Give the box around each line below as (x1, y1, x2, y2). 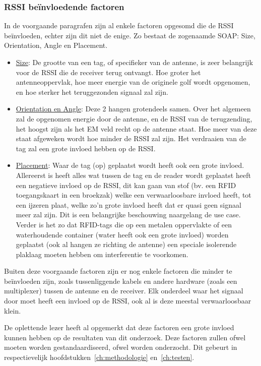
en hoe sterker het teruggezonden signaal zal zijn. (16, 86, 168, 97)
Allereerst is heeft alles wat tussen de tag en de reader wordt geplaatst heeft (16, 169, 251, 180)
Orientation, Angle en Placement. (4, 40, 108, 50)
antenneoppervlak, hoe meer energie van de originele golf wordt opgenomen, (16, 77, 250, 87)
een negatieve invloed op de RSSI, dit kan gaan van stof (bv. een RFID (16, 179, 236, 190)
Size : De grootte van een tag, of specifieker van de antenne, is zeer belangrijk (16, 57, 253, 67)
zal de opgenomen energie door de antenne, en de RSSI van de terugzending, (16, 113, 252, 124)
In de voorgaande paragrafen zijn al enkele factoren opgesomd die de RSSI (4, 20, 234, 31)
